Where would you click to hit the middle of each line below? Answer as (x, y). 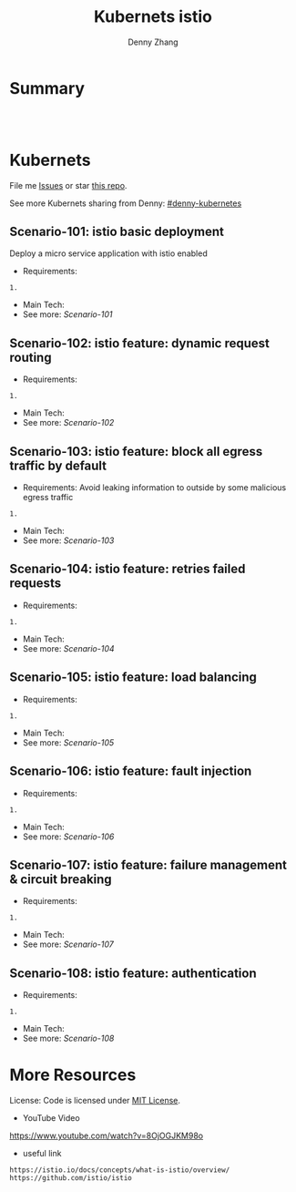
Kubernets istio (153, 17)
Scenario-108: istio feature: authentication (133, 973)
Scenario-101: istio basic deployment (117, 232)
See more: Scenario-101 (67, 314)
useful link (42, 1154)
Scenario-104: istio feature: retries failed (128, 569)
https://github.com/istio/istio (71, 1178)
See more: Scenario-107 (68, 944)
